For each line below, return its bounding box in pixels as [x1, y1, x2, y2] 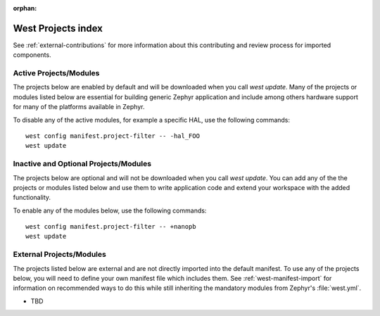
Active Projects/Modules [13, 68, 100, 78]
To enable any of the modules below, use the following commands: [13, 206, 207, 215]
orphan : [13, 4, 37, 12]
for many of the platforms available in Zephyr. [13, 103, 145, 111]
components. [13, 51, 52, 59]
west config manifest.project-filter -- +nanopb [25, 222, 196, 231]
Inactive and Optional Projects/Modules [13, 159, 151, 169]
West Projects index [13, 22, 103, 34]
